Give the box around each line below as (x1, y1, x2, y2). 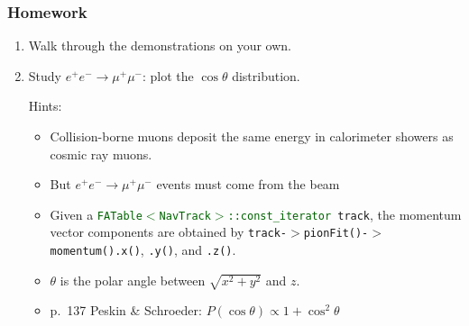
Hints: (28, 96, 62, 115)
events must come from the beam (156, 175, 340, 194)
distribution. (232, 66, 300, 85)
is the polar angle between (60, 270, 206, 289)
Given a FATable (50, 204, 143, 223)
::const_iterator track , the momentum (227, 204, 462, 223)
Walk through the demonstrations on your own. (28, 36, 291, 55)
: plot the (142, 66, 194, 85)
